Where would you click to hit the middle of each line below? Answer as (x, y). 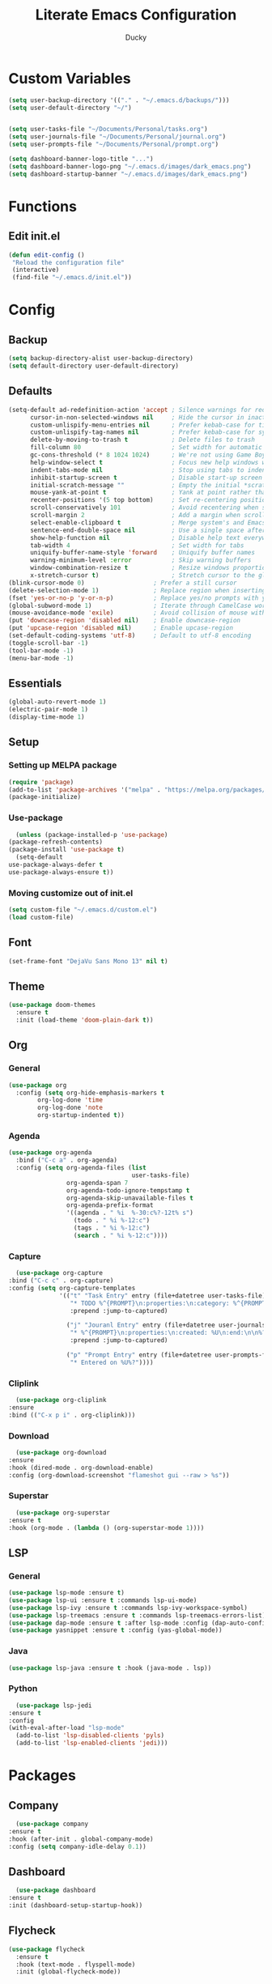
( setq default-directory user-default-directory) (94, 366)
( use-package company (52, 1824)
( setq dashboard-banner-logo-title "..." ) (81, 159)
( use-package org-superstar (63, 1512)
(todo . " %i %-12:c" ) (112, 1221)
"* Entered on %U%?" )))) (112, 1362)
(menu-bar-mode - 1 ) (41, 658)
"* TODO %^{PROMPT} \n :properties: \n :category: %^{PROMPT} (170, 1303)
